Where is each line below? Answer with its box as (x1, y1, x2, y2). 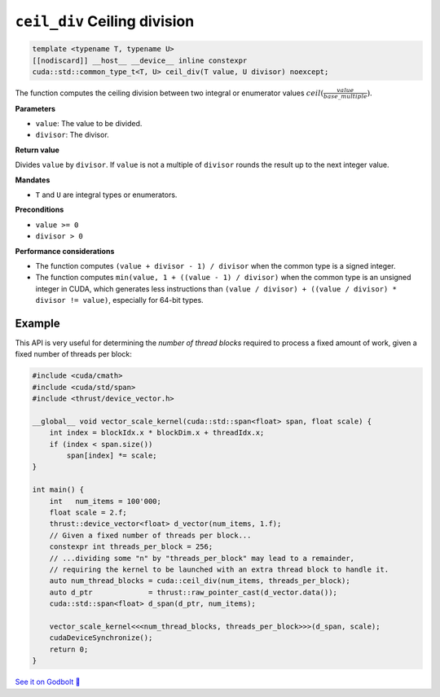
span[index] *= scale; (66, 451, 158, 460)
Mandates (15, 175, 51, 185)
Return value (15, 145, 60, 155)
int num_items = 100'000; (49, 497, 162, 506)
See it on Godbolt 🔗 (15, 677, 81, 687)
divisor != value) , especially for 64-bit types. (35, 296, 204, 305)
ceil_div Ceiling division (15, 12, 195, 30)
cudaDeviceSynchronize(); (49, 633, 153, 642)
